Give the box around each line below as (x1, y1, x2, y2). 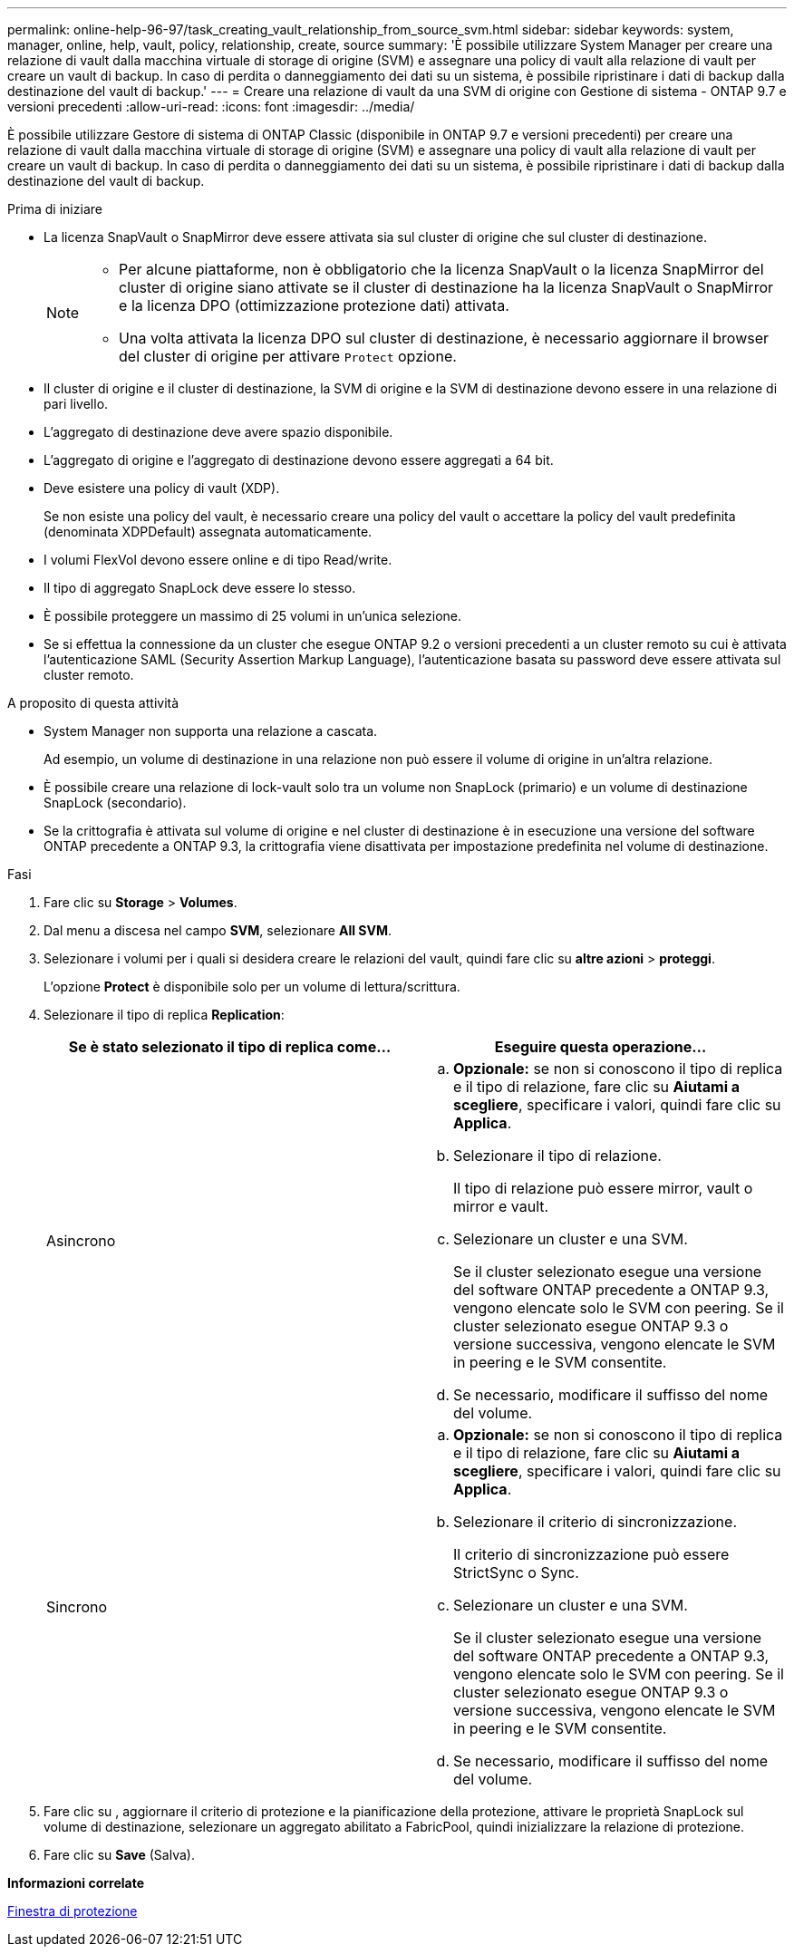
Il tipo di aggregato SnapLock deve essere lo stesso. (44, 580, 356, 595)
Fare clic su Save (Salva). (44, 1847, 195, 1862)
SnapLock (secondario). (44, 795, 187, 810)
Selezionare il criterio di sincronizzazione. (453, 1513, 738, 1531)
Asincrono (46, 1232, 116, 1250)
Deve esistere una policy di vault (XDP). (44, 480, 280, 496)
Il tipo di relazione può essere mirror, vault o (453, 1179, 753, 1197)
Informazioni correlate (7, 1875, 145, 1891)
